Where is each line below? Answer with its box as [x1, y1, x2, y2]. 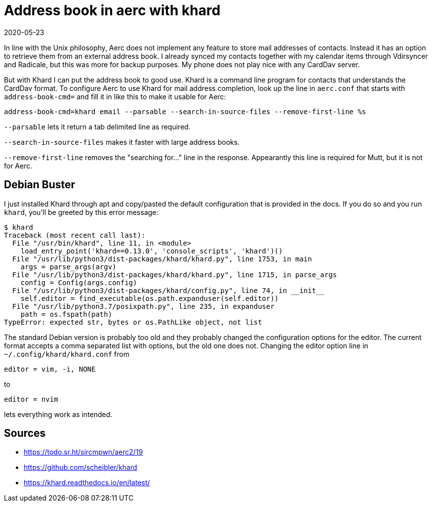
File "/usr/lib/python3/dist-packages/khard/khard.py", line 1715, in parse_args [12, 270, 337, 279]
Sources [4, 427, 46, 440]
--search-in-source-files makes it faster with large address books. [4, 137, 240, 146]
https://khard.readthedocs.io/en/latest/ [24, 478, 150, 487]
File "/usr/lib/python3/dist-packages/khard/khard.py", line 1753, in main [12, 254, 312, 263]
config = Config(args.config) [20, 278, 137, 287]
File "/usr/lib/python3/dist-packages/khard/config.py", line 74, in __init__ [12, 286, 325, 295]
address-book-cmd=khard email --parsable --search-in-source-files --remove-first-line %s [4, 107, 366, 116]
